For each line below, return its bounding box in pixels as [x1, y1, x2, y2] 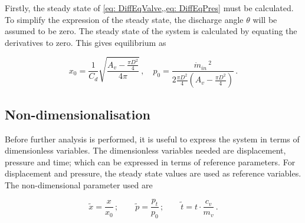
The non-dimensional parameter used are [5, 178, 153, 191]
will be [252, 13, 277, 25]
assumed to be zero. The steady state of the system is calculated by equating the [5, 25, 297, 37]
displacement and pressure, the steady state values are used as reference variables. [5, 167, 301, 179]
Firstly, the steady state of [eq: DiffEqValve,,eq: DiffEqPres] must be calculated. [5, 2, 294, 14]
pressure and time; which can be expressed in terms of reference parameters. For [5, 155, 296, 168]
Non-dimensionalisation [5, 105, 150, 123]
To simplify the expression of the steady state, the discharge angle [5, 13, 244, 25]
